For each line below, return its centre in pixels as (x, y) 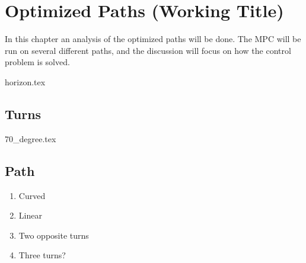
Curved (32, 195)
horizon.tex (25, 81)
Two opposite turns (54, 235)
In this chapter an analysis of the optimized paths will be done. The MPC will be (153, 39)
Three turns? (42, 255)
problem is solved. (37, 62)
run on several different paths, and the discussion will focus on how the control (148, 50)
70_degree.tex (31, 138)
